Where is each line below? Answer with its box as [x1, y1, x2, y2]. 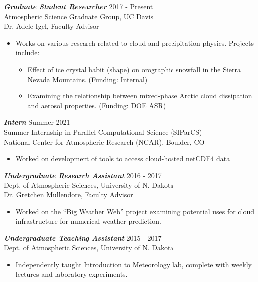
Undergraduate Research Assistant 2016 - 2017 [4, 170, 162, 180]
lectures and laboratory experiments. [15, 269, 128, 279]
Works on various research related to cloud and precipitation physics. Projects [15, 37, 254, 48]
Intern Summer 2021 [4, 117, 70, 127]
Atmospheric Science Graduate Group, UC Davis [4, 11, 154, 21]
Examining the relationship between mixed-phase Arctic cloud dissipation [27, 91, 252, 101]
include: [15, 47, 40, 58]
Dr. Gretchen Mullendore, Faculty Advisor [4, 189, 133, 199]
